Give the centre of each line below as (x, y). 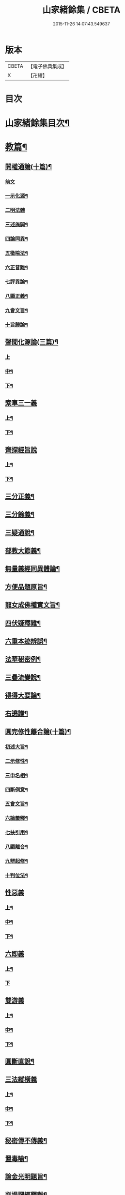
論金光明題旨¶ (26, 1177)
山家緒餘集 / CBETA (81, 10)
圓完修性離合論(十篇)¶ (38, 732)
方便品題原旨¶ (26, 587)
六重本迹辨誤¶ (26, 641)
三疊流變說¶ (23, 677)
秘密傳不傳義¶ (26, 1141)
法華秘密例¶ (23, 659)
